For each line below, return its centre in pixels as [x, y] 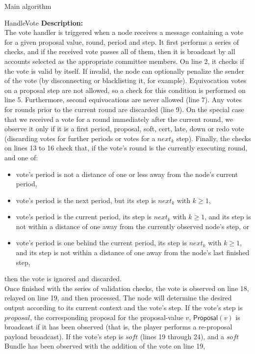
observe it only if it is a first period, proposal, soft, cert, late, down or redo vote [124, 129]
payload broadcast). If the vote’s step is [64, 336]
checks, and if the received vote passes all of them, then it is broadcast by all [120, 51]
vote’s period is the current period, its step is [84, 217]
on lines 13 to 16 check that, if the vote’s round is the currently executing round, [126, 148]
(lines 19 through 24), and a [182, 336]
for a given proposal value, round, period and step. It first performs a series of [122, 42]
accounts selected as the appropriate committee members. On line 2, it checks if [124, 61]
